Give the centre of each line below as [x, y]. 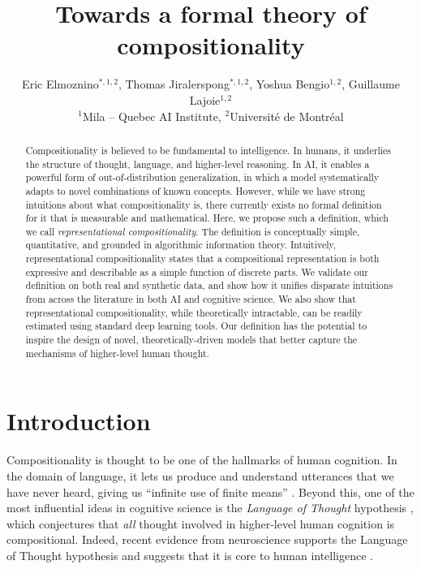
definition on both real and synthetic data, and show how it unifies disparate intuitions [209, 285]
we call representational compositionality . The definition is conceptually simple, [193, 231]
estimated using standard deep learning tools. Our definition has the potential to [196, 326]
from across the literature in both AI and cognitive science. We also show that [191, 299]
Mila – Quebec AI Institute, [152, 116]
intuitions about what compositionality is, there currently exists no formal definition [204, 204]
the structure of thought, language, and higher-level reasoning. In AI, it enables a [198, 164]
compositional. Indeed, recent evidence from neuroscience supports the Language [207, 539]
